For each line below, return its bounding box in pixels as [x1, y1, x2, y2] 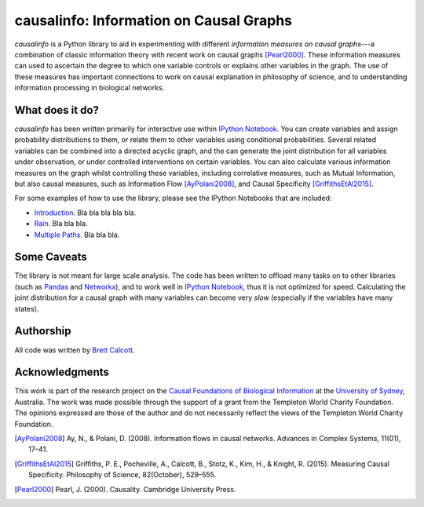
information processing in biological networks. [14, 83, 165, 93]
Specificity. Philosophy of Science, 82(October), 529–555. [28, 470, 217, 480]
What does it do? [14, 103, 100, 117]
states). [14, 304, 39, 313]
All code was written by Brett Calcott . [14, 345, 135, 355]
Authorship [14, 324, 71, 337]
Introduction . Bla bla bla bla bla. [34, 208, 137, 217]
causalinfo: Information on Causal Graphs [14, 12, 293, 29]
